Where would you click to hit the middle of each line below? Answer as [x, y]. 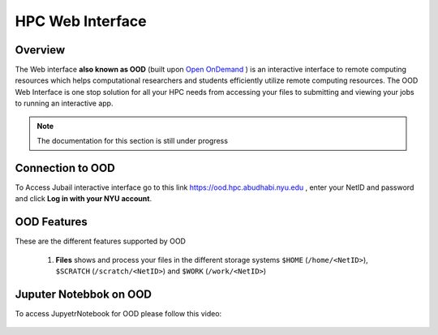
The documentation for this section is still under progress [133, 141]
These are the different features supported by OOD [101, 241]
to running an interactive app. [64, 103]
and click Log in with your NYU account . [84, 199]
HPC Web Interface [81, 21]
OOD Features [52, 222]
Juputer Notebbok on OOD [84, 294]
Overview [40, 50]
